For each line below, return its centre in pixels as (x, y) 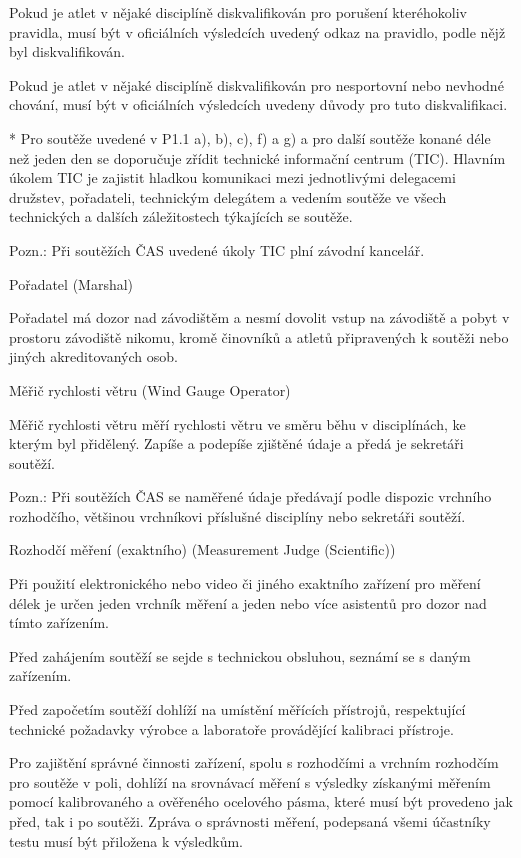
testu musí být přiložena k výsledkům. (126, 840)
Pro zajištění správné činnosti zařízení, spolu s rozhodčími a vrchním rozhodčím (254, 762)
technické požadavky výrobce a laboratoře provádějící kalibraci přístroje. (231, 728)
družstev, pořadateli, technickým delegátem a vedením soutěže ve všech (228, 196)
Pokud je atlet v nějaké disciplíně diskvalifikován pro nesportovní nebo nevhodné (256, 84)
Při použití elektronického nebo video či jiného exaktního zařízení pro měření (245, 583)
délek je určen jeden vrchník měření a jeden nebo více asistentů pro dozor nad (248, 602)
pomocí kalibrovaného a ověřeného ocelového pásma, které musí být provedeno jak (261, 801)
